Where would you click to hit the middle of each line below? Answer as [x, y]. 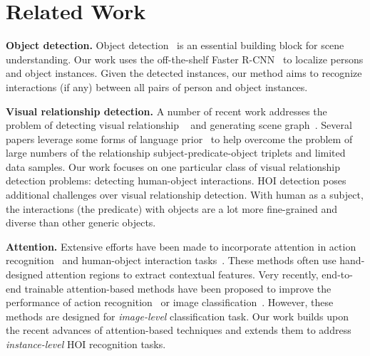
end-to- [337, 274]
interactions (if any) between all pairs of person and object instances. [157, 87]
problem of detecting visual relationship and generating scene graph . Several [179, 125]
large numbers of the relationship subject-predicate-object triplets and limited [176, 153]
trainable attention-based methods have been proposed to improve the [178, 288]
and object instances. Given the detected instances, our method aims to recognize [184, 73]
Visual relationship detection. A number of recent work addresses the [166, 111]
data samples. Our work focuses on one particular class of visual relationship [173, 166]
